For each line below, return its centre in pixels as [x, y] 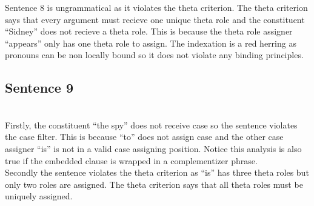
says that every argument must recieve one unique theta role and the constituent [155, 19]
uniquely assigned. [39, 196]
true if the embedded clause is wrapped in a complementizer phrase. [131, 160]
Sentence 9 [39, 88]
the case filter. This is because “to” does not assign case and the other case [144, 137]
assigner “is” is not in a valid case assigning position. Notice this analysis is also [153, 148]
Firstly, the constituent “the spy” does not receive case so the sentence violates [151, 125]
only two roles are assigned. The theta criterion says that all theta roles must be [154, 184]
